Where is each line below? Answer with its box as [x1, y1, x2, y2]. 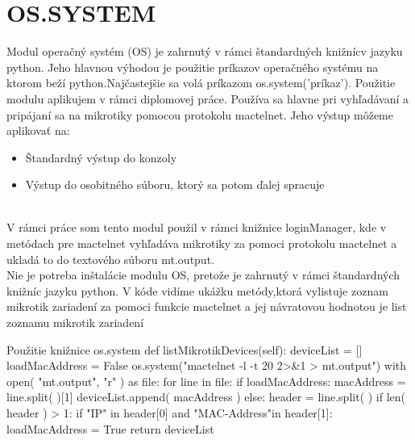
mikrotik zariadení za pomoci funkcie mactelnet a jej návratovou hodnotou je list [6, 298, 407, 315]
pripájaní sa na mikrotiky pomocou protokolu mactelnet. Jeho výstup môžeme [6, 106, 393, 123]
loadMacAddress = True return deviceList [6, 420, 214, 437]
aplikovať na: [6, 122, 70, 139]
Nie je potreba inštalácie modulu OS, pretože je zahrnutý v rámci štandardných [6, 266, 400, 283]
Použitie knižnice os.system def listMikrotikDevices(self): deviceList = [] [6, 341, 363, 358]
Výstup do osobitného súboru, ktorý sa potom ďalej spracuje [25, 176, 325, 193]
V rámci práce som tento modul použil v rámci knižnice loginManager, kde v [6, 219, 387, 236]
